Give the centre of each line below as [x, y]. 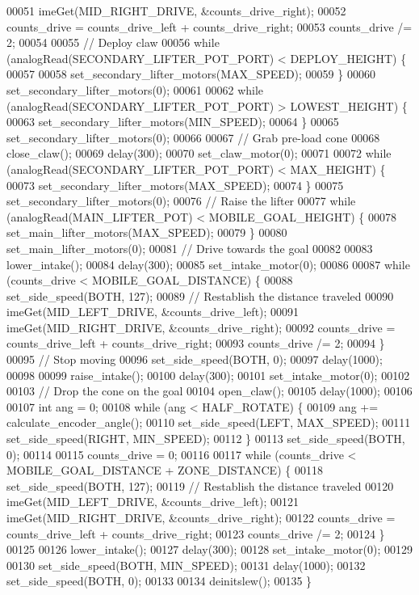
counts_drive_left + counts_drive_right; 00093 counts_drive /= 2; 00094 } [196, 343]
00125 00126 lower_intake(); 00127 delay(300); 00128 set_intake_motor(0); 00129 [209, 549]
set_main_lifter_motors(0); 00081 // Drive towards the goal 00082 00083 [190, 248]
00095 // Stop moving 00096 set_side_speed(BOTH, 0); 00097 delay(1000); [195, 359]
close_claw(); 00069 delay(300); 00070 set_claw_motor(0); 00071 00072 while [199, 153]
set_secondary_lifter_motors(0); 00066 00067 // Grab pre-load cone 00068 [193, 137]
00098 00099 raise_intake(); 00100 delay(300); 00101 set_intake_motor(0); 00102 [208, 375]
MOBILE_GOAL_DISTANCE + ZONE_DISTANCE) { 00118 [165, 470]
